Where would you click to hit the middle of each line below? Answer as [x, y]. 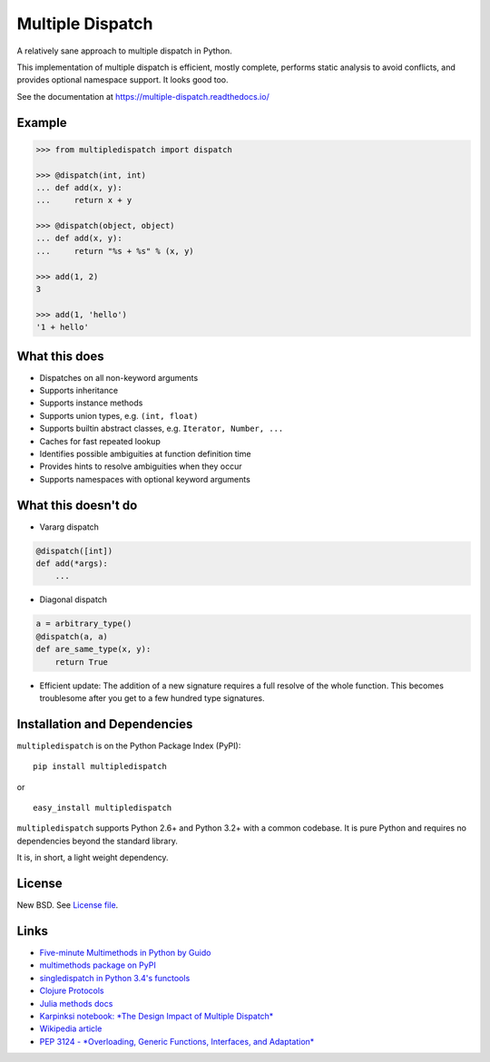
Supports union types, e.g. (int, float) [119, 415]
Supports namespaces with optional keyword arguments [145, 479]
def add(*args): [72, 564]
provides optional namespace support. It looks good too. [122, 80]
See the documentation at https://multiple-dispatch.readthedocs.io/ [143, 96]
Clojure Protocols [72, 991]
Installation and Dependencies [105, 724]
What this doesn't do [77, 505]
